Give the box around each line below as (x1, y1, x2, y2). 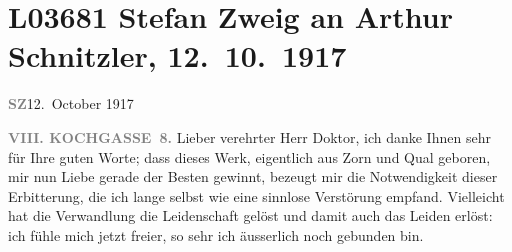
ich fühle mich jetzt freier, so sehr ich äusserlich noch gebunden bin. (8, 224, 424, 245)
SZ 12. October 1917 (8, 93, 134, 114)
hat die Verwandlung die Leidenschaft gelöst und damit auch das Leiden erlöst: (8, 205, 493, 226)
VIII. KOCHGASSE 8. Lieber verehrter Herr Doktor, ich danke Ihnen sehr (8, 126, 491, 147)
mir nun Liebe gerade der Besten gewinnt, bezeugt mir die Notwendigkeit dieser (8, 166, 498, 187)
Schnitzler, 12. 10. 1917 (8, 35, 347, 76)
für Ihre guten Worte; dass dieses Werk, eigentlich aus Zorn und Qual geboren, (8, 146, 491, 167)
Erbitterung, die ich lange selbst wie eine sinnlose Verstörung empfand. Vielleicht (8, 185, 505, 206)
